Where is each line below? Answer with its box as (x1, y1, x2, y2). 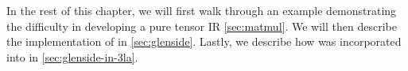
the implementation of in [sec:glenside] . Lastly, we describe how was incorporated (6, 33, 402, 50)
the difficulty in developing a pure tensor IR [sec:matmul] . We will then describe (6, 17, 397, 34)
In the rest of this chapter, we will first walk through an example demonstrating (6, 2, 397, 18)
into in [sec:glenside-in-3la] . (6, 48, 138, 65)
